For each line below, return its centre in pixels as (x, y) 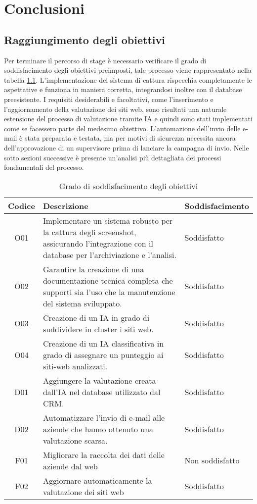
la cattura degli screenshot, (89, 232)
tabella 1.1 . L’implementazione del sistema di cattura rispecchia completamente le (128, 79)
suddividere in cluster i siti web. (98, 329)
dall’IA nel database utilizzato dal (102, 392)
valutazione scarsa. (75, 440)
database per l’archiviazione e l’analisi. (110, 254)
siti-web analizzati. (75, 366)
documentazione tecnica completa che (108, 280)
